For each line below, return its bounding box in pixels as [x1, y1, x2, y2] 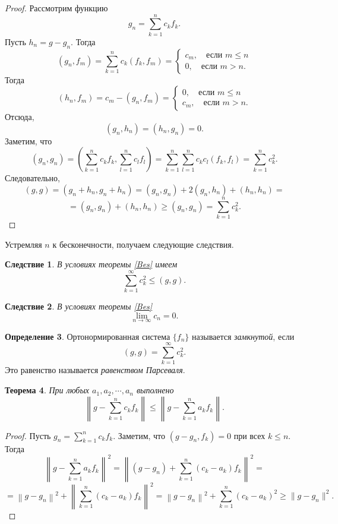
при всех [233, 429, 266, 441]
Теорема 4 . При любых [5, 384, 90, 396]
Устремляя [5, 238, 42, 250]
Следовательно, [5, 172, 60, 184]
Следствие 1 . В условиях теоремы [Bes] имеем [5, 258, 178, 270]
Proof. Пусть [5, 429, 51, 441]
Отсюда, [5, 111, 34, 123]
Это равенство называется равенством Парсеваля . [5, 364, 185, 376]
